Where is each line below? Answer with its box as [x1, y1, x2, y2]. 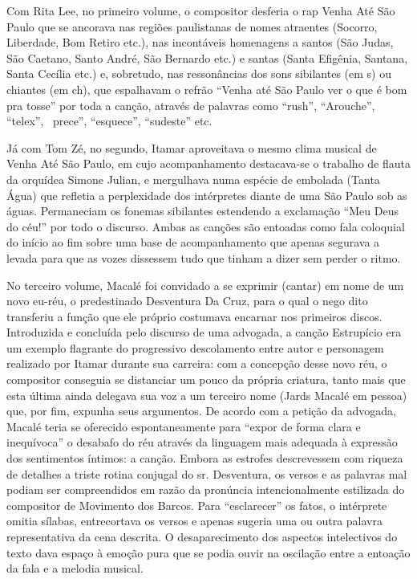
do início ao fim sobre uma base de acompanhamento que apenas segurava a [6, 234, 380, 251]
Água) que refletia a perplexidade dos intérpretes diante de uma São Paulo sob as [6, 186, 407, 203]
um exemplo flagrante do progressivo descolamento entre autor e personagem [6, 339, 384, 356]
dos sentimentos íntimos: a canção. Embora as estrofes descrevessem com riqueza [6, 450, 403, 467]
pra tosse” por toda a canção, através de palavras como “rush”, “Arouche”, [6, 96, 375, 113]
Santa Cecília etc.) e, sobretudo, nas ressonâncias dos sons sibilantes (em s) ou [6, 65, 391, 82]
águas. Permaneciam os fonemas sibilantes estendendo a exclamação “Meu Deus [6, 202, 399, 219]
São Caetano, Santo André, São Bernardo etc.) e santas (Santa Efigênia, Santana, [6, 49, 408, 66]
